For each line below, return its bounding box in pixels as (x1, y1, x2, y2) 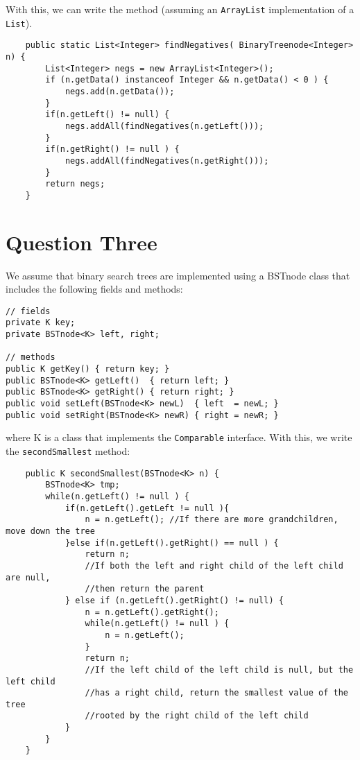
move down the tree (6, 526, 95, 536)
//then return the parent (85, 584, 205, 594)
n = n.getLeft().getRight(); (85, 607, 219, 617)
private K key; (6, 318, 76, 328)
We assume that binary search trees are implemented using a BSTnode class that (6, 268, 350, 282)
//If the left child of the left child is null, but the (85, 664, 354, 675)
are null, (6, 572, 51, 582)
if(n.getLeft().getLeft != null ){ (65, 503, 230, 513)
